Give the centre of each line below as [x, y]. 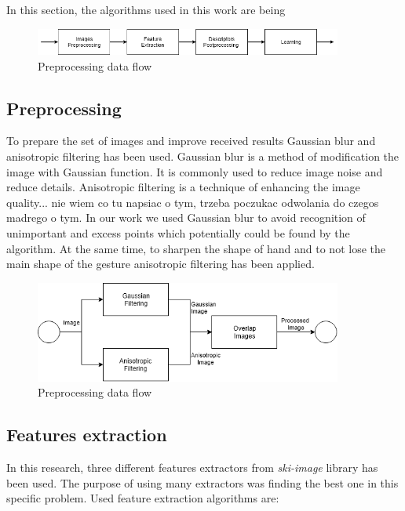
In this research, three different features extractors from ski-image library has [192, 467]
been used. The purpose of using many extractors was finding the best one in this [202, 482]
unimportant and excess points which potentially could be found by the [178, 232]
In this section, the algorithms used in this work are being [146, 9]
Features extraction [87, 435]
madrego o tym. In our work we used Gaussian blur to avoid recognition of [186, 217]
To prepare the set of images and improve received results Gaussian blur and [191, 141]
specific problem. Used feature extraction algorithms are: [143, 498]
